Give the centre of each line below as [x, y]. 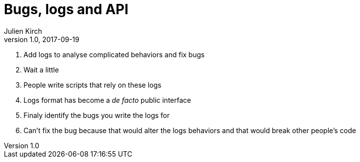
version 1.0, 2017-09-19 [42, 39]
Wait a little [41, 69]
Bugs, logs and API [66, 9]
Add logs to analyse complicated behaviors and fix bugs [114, 54]
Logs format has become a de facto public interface [107, 100]
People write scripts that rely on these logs [93, 85]
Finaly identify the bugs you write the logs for [97, 115]
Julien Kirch [23, 31]
